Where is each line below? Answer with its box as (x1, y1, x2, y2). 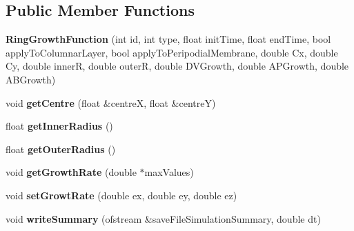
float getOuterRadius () (6, 141, 116, 156)
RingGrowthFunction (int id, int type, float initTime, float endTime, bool (6, 32, 331, 46)
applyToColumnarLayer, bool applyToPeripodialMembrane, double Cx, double (6, 45, 338, 59)
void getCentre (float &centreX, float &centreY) (6, 95, 216, 110)
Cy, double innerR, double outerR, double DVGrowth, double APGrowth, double (6, 59, 349, 73)
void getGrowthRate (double (6, 165, 137, 179)
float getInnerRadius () (6, 119, 113, 133)
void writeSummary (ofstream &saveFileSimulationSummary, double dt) (6, 211, 321, 225)
